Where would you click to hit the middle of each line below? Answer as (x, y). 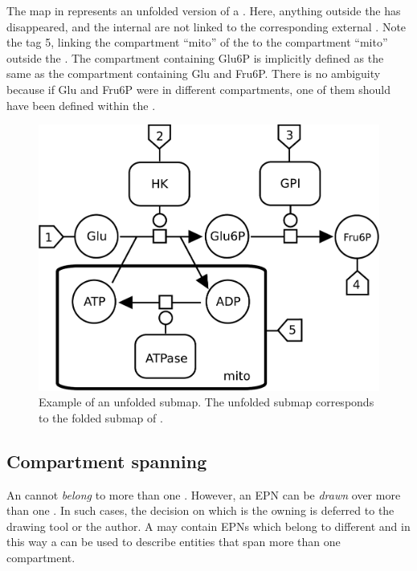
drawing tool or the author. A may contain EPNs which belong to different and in (208, 526)
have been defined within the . (81, 105)
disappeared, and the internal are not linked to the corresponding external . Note (206, 26)
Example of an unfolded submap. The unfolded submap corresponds (206, 402)
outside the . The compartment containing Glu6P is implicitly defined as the (195, 57)
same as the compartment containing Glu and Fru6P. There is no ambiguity (194, 73)
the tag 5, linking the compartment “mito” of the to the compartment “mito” (197, 42)
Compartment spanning (107, 461)
